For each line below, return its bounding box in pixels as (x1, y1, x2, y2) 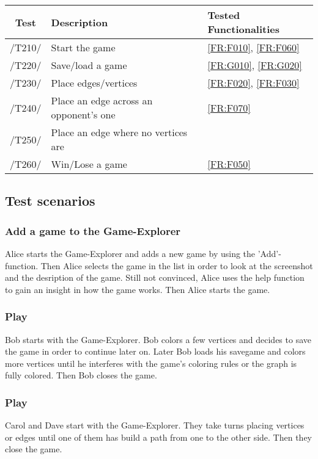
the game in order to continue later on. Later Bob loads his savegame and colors (5, 345, 306, 358)
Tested (207, 8, 240, 22)
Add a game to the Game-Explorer (5, 223, 181, 238)
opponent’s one (51, 107, 116, 121)
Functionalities (207, 22, 280, 36)
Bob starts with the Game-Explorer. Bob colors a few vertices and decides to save (5, 333, 311, 345)
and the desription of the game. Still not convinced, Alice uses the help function (5, 271, 305, 284)
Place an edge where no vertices (51, 125, 188, 139)
